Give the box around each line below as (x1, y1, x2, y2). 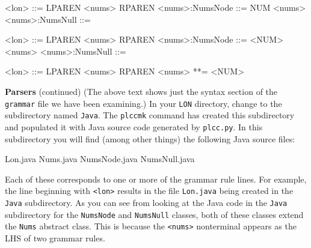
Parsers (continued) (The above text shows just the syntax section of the (5, 85, 278, 97)
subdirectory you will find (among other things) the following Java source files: (5, 132, 295, 145)
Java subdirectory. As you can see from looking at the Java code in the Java (5, 196, 288, 208)
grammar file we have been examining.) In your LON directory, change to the (5, 97, 282, 109)
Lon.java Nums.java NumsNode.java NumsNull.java (5, 153, 195, 165)
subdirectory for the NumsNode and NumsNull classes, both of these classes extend (5, 208, 304, 220)
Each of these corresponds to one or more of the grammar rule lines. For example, (5, 172, 307, 185)
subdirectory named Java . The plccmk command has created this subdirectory (5, 109, 295, 121)
